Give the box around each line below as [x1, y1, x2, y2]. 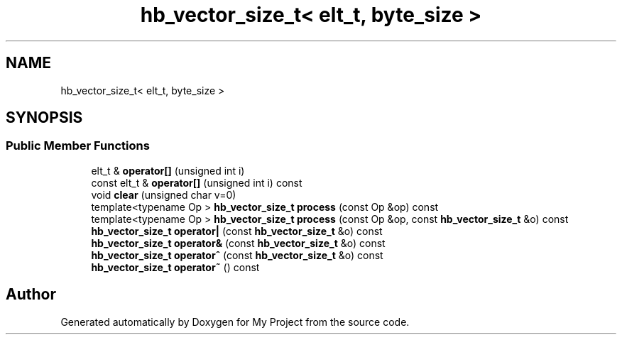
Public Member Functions [6, 138, 150, 153]
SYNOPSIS [6, 109, 83, 127]
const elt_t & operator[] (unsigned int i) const [91, 176, 302, 189]
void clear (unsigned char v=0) [91, 188, 236, 201]
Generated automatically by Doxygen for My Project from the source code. [60, 315, 410, 328]
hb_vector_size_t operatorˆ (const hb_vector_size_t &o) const [91, 248, 383, 261]
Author [6, 285, 56, 304]
